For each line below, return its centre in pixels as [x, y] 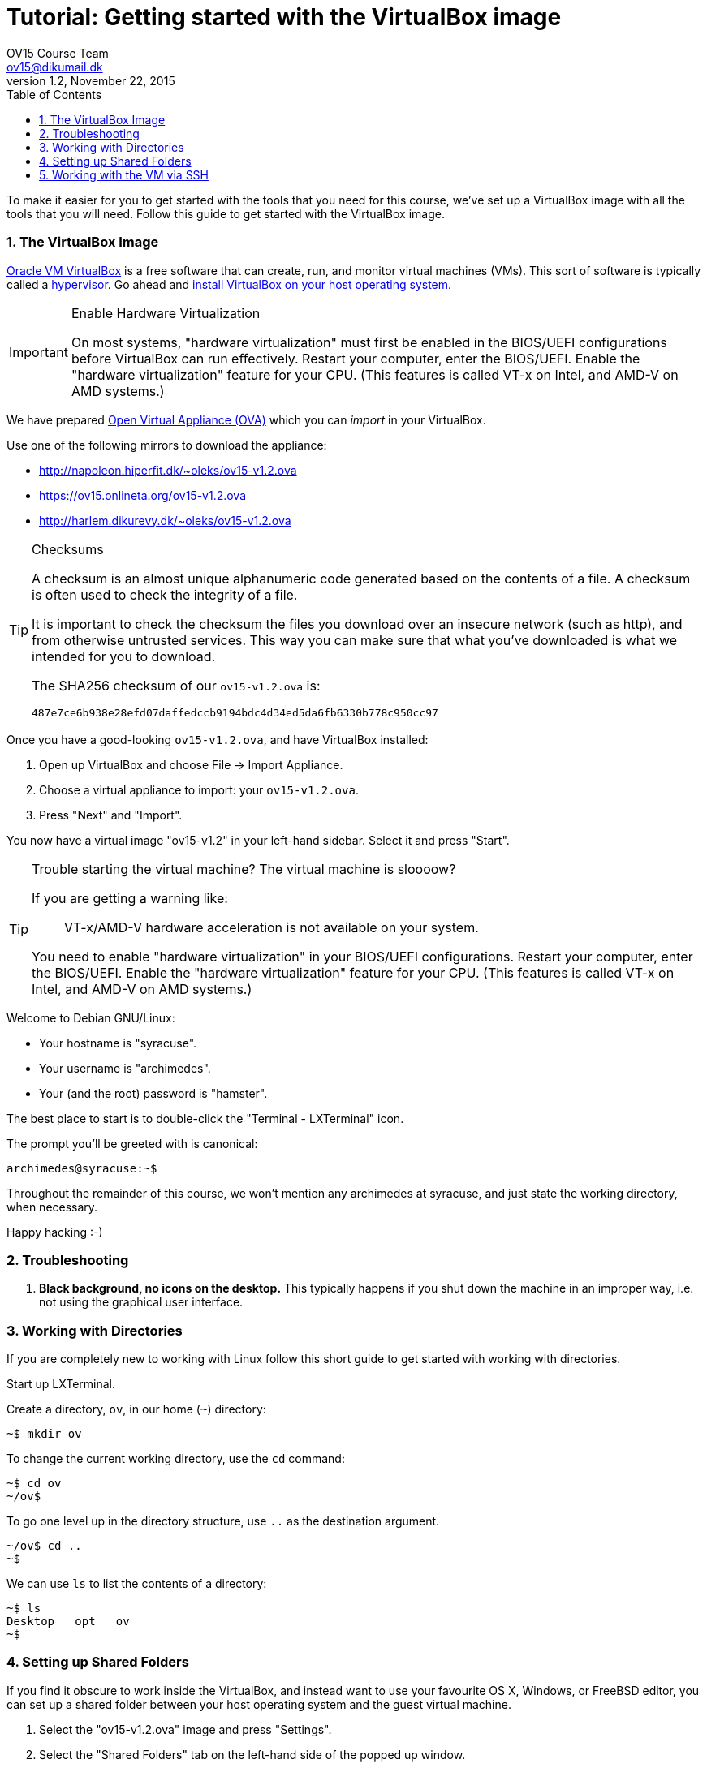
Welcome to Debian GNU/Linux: [91, 1017]
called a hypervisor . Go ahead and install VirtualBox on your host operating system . [229, 284]
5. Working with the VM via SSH [124, 174]
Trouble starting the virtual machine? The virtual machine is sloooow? [244, 869]
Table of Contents [54, 94]
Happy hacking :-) [55, 1232]
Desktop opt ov [68, 1621]
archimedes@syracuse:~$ [82, 1168]
